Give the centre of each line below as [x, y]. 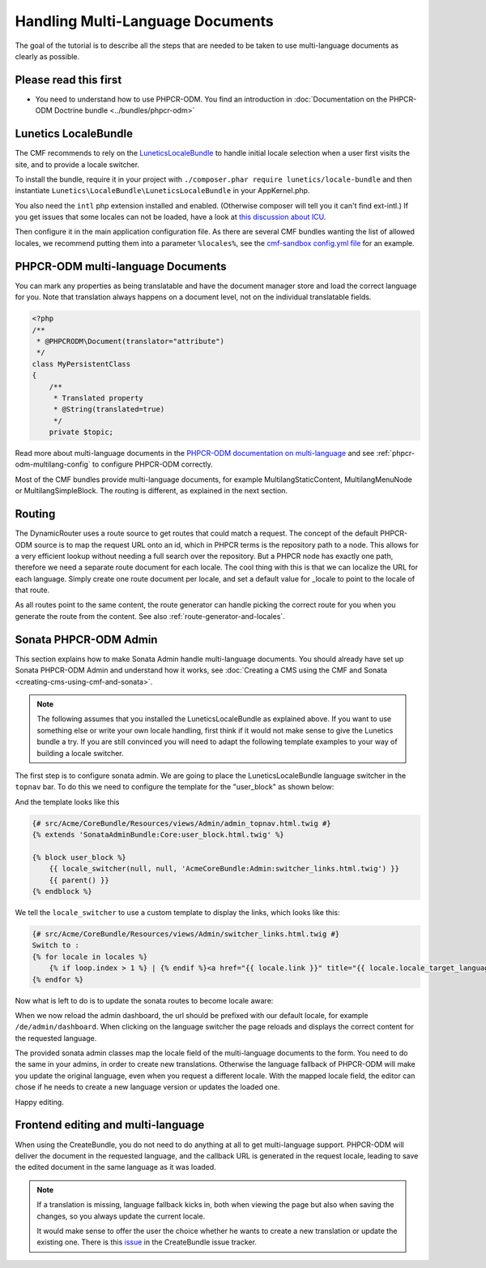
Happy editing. [39, 1102]
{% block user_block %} [79, 857]
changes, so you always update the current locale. [121, 1216]
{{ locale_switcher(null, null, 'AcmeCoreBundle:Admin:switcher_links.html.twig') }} [224, 869]
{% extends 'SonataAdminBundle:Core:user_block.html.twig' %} [158, 835]
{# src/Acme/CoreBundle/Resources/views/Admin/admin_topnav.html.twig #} [181, 823]
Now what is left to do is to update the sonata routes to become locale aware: [144, 1000]
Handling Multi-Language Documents [145, 21]
